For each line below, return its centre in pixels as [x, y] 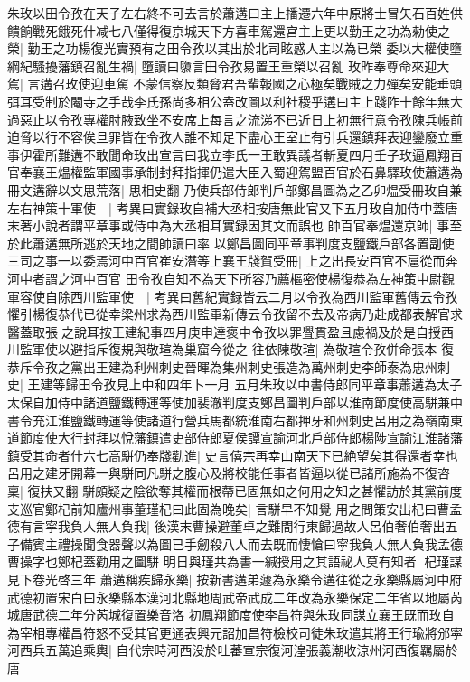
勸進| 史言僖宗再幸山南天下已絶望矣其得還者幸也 [315, 455]
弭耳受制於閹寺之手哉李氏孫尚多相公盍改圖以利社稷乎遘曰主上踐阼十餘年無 [229, 101]
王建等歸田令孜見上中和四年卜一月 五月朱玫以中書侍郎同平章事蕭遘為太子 [245, 384]
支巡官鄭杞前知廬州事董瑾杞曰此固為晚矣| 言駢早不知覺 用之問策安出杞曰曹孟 [235, 508]
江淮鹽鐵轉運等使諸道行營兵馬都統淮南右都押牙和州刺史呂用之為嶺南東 [254, 420]
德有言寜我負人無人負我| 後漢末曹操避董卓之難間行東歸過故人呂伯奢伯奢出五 [233, 526]
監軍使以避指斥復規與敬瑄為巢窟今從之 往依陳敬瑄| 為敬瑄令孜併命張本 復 [236, 349]
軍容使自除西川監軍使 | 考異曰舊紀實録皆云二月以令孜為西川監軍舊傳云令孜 [233, 296]
